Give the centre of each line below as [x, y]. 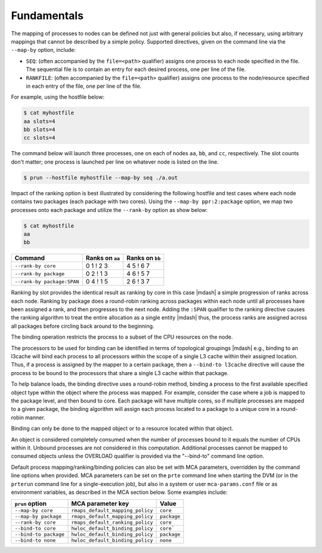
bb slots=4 [39, 130]
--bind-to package [40, 534]
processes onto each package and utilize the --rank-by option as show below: [109, 210]
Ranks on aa [103, 258]
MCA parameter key [100, 503]
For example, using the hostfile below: [58, 97]
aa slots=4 [39, 121]
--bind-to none [35, 540]
